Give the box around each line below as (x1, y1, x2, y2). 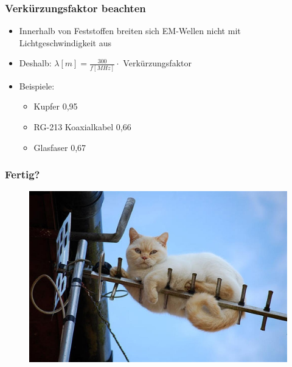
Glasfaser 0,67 (33, 141, 86, 153)
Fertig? (5, 167, 40, 182)
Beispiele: (19, 79, 55, 92)
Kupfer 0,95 (33, 100, 78, 113)
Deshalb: (19, 57, 52, 69)
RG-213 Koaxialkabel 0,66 (33, 120, 131, 133)
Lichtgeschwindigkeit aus (19, 36, 112, 49)
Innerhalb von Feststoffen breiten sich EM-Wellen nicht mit (19, 24, 241, 37)
